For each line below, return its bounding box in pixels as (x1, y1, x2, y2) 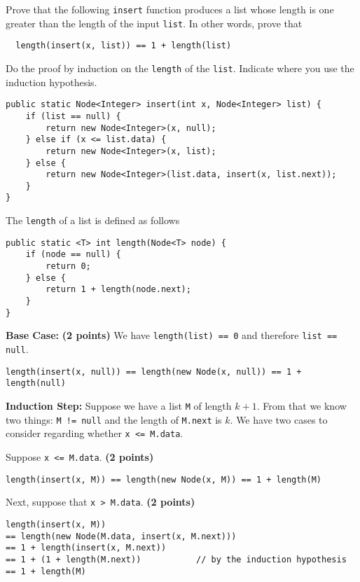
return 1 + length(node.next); (46, 284, 191, 295)
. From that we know (256, 399, 347, 413)
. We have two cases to (230, 412, 328, 427)
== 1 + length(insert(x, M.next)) (6, 543, 167, 553)
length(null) (6, 378, 66, 389)
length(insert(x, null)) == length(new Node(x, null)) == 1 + (6, 366, 302, 377)
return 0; (46, 261, 91, 272)
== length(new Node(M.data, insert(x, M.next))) (6, 531, 237, 541)
